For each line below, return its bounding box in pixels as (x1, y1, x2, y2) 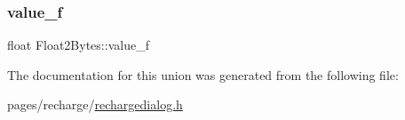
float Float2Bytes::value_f (7, 36, 149, 54)
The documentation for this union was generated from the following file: (7, 65, 399, 84)
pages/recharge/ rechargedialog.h (7, 95, 183, 114)
